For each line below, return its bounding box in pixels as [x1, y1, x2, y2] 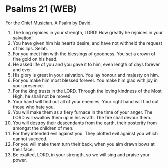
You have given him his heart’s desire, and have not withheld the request [12, 40, 163, 46]
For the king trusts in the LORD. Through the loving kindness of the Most [12, 88, 162, 94]
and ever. [12, 66, 32, 73]
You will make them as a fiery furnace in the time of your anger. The [12, 109, 153, 115]
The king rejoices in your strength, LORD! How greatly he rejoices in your [12, 29, 163, 35]
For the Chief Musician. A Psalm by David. [5, 20, 92, 26]
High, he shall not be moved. [12, 93, 72, 99]
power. [12, 157, 27, 163]
